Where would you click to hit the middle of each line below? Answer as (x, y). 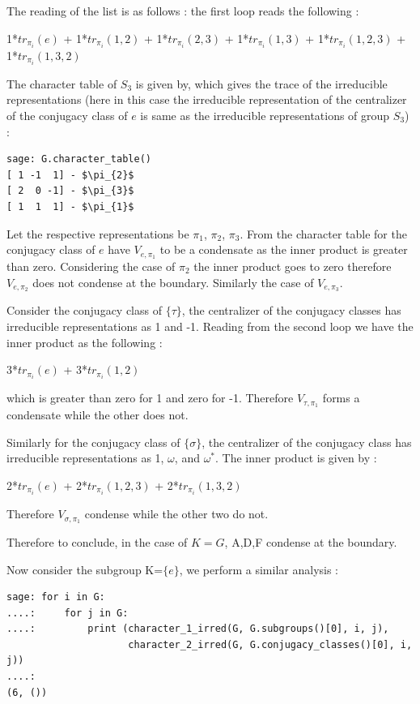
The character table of (62, 83)
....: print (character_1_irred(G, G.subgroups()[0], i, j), (198, 629)
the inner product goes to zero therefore (293, 266)
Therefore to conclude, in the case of (97, 541)
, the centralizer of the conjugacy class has (307, 442)
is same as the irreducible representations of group (265, 115)
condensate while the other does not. (98, 415)
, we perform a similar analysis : (259, 569)
